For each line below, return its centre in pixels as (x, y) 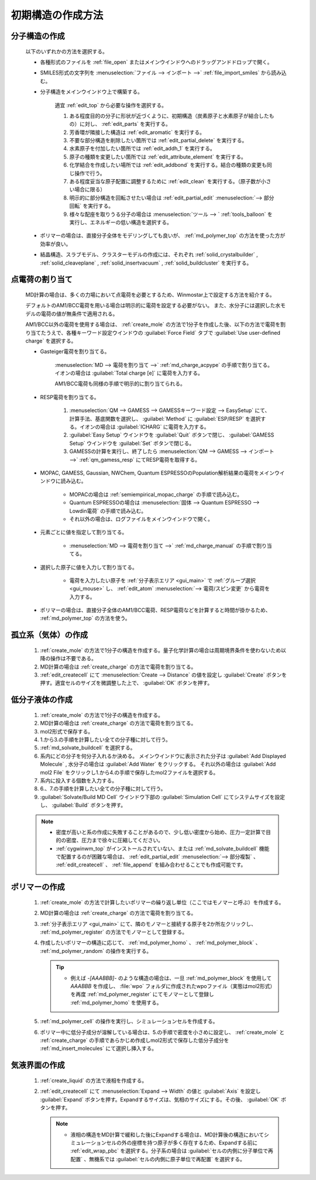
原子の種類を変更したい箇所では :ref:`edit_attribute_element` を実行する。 (158, 157)
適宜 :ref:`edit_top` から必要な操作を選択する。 (111, 105)
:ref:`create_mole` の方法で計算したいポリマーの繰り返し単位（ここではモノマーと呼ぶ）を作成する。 (162, 902)
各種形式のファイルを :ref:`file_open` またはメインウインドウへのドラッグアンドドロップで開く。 (156, 62)
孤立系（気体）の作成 (49, 635)
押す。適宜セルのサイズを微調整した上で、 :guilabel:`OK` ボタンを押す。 (126, 683)
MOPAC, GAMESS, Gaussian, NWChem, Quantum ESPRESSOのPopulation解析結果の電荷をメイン (157, 473)
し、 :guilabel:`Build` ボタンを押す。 (83, 805)
